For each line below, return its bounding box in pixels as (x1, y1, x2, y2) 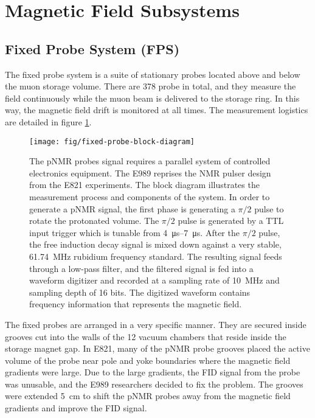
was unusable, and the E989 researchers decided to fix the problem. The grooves (5, 377, 303, 390)
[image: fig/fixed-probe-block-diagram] (29, 137, 195, 146)
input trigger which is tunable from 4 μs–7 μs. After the (29, 226, 240, 239)
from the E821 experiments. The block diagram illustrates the (29, 178, 260, 191)
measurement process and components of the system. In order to (29, 190, 270, 203)
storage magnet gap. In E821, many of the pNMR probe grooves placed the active (5, 342, 310, 355)
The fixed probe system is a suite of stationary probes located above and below (5, 68, 300, 80)
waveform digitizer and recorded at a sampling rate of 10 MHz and (29, 274, 280, 287)
